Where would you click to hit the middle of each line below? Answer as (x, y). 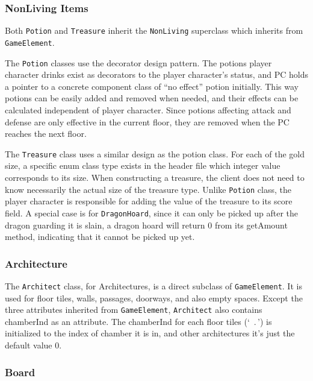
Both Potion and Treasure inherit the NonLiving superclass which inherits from (154, 30)
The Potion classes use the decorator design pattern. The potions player (138, 62)
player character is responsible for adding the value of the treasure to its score (149, 201)
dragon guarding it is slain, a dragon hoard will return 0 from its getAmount (146, 225)
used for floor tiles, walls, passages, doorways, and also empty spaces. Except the (154, 298)
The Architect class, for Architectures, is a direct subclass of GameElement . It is (153, 285)
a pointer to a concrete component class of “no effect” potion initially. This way (152, 86)
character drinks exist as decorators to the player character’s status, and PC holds (156, 74)
